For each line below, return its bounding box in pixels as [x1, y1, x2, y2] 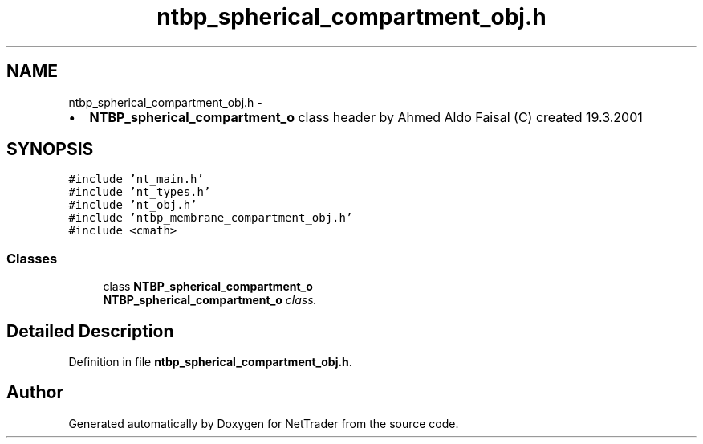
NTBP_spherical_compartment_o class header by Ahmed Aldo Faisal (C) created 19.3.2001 [89, 108, 643, 125]
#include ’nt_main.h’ [68, 173, 204, 186]
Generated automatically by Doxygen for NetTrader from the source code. [68, 416, 459, 430]
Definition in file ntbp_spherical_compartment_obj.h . [68, 355, 352, 369]
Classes [6, 250, 58, 267]
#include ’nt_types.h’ [68, 185, 211, 199]
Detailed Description [6, 320, 174, 341]
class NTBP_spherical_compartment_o [103, 279, 313, 294]
